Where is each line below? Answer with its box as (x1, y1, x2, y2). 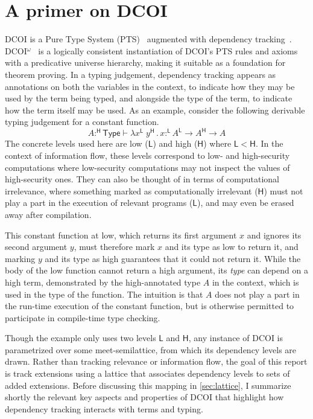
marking (5, 252, 36, 264)
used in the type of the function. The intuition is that (5, 287, 203, 300)
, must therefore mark (74, 240, 155, 253)
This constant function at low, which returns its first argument (5, 228, 237, 241)
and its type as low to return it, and (165, 240, 299, 253)
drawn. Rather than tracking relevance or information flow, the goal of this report (5, 355, 308, 368)
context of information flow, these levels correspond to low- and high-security (5, 149, 290, 161)
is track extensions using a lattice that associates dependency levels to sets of (5, 367, 290, 380)
